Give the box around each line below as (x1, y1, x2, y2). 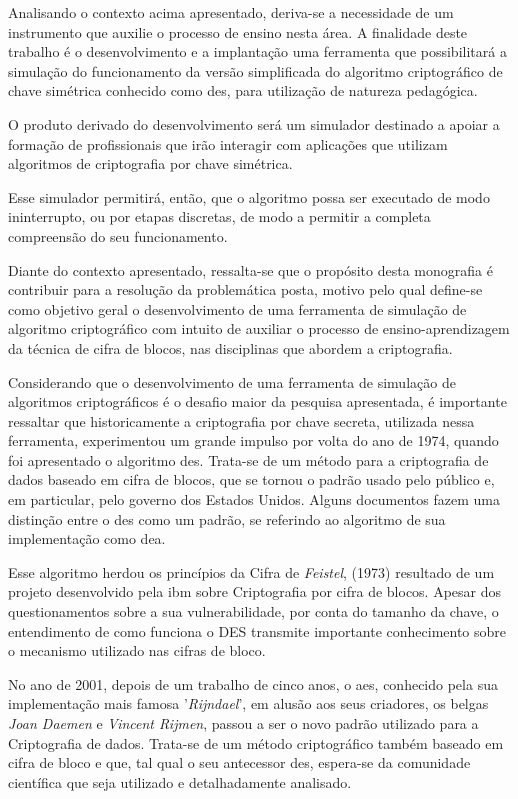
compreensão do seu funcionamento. (8, 225, 228, 246)
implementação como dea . (8, 528, 166, 549)
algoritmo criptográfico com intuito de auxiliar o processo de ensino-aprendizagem (8, 318, 510, 339)
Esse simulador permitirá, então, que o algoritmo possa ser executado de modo (8, 186, 490, 207)
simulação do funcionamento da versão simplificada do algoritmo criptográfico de (8, 60, 503, 81)
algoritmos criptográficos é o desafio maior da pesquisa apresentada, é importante (8, 391, 507, 412)
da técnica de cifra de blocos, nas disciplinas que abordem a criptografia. (8, 337, 453, 358)
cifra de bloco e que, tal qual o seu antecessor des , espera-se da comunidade (8, 752, 471, 773)
